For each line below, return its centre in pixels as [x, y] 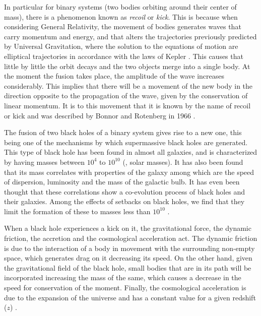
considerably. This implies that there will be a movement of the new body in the [128, 85]
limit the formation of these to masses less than [77, 211]
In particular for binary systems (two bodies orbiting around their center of [120, 7]
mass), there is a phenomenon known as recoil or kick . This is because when [121, 16]
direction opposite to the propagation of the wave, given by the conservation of [126, 96]
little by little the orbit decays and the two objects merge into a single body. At [127, 66]
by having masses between [45, 162]
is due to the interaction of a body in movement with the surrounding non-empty [129, 248]
